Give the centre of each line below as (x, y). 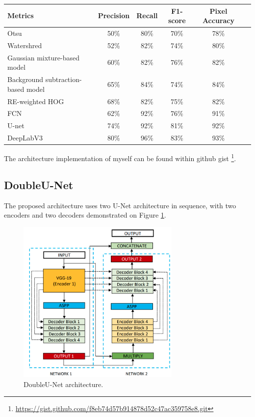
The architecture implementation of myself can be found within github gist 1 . (120, 157)
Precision (114, 15)
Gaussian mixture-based (43, 57)
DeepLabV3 (25, 138)
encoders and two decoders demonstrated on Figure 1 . (85, 215)
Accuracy (218, 20)
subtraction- (64, 79)
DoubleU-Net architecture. (64, 384)
